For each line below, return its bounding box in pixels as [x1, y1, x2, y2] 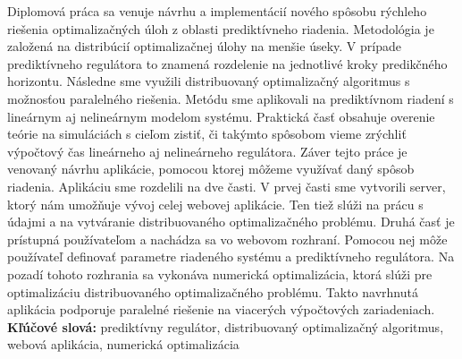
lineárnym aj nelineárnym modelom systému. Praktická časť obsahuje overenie [7, 107, 435, 125]
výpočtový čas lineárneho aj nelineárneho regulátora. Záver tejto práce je [7, 141, 407, 160]
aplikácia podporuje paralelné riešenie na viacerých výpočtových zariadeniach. [7, 300, 435, 319]
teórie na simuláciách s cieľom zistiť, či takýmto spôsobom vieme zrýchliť [7, 124, 407, 143]
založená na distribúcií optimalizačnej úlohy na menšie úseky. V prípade [7, 37, 401, 56]
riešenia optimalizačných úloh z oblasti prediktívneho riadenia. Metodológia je [7, 19, 434, 38]
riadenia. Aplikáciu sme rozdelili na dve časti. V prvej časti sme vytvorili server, [7, 176, 446, 195]
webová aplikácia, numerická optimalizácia [7, 335, 239, 354]
